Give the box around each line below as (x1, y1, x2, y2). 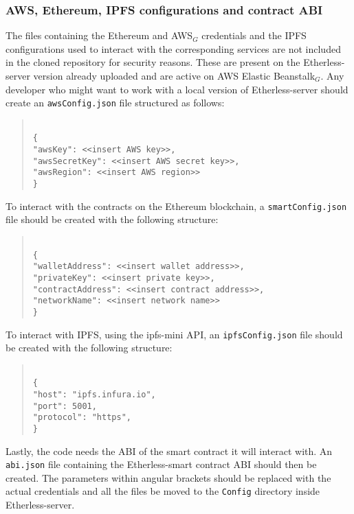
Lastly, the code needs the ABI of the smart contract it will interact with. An (5, 443, 333, 458)
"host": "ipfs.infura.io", (32, 390, 156, 399)
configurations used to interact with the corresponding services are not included (5, 41, 341, 56)
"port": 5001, (32, 401, 97, 411)
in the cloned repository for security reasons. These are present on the (5, 55, 300, 69)
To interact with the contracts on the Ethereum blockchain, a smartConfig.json (5, 198, 347, 213)
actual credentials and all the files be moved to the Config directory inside (5, 484, 320, 498)
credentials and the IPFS (201, 28, 307, 43)
